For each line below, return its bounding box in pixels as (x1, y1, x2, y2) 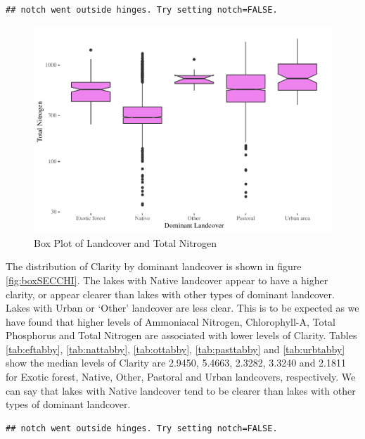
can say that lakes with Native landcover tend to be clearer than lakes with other (6, 383, 356, 397)
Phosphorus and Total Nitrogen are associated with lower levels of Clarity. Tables (6, 328, 357, 343)
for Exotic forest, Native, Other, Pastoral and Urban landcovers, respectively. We (6, 369, 356, 384)
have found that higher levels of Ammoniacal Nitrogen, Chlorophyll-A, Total (6, 314, 335, 329)
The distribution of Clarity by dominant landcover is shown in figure (6, 259, 302, 274)
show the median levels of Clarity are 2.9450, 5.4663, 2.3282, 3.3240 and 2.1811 (6, 355, 346, 370)
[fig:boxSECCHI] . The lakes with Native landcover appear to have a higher (6, 272, 328, 287)
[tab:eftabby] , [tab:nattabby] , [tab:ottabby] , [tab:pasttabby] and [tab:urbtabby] (6, 341, 345, 356)
